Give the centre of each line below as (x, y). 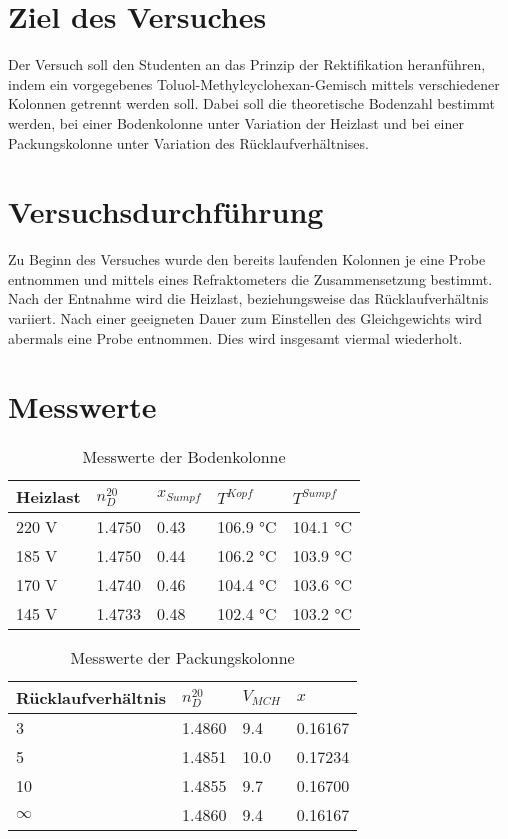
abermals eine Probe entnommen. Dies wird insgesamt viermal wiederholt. (235, 337)
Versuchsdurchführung (166, 211)
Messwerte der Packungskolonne (182, 658)
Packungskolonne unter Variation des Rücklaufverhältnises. (188, 142)
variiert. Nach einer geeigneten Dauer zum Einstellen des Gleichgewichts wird (245, 318)
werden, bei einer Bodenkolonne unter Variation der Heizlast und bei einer (236, 122)
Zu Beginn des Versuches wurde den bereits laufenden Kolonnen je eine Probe (247, 259)
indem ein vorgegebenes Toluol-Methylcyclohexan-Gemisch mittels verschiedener (254, 83)
